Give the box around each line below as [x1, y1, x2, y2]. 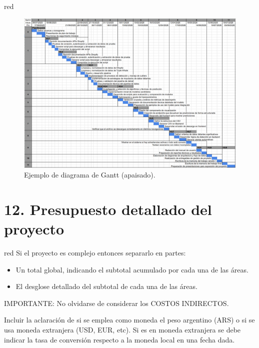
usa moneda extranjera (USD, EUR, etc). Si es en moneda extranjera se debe [4, 324, 241, 335]
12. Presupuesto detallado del [4, 198, 212, 219]
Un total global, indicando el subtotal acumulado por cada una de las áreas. [15, 264, 248, 274]
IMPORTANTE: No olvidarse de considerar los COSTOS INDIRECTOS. [4, 297, 229, 308]
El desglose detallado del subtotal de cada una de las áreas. [15, 281, 197, 291]
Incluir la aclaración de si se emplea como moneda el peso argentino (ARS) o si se [4, 314, 255, 325]
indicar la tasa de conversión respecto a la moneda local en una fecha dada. [4, 334, 235, 344]
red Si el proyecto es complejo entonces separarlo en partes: [4, 247, 186, 258]
